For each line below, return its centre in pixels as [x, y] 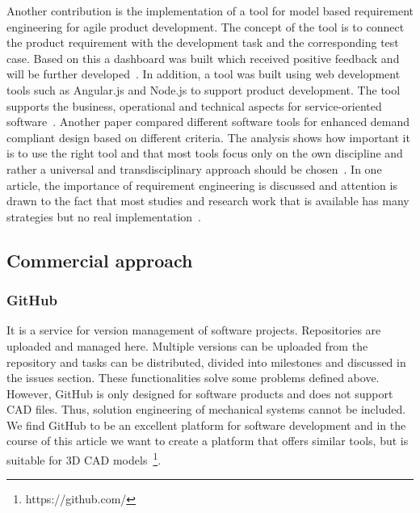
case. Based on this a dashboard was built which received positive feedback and [203, 58]
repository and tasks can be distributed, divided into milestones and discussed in [206, 362]
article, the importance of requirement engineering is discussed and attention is [202, 185]
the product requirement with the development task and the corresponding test [203, 42]
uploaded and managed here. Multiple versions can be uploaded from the [187, 345]
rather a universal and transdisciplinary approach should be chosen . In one [194, 168]
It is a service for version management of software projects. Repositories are [194, 330]
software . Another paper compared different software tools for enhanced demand [208, 122]
